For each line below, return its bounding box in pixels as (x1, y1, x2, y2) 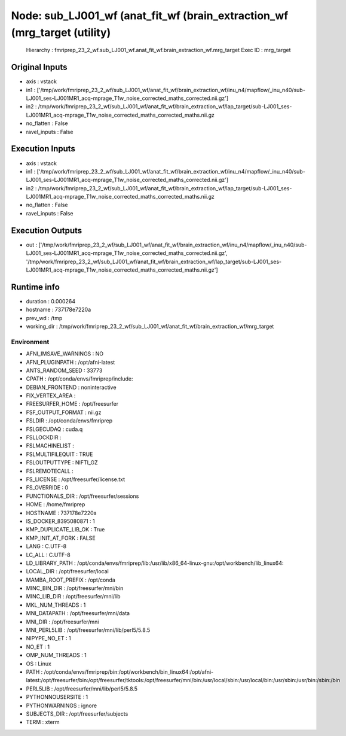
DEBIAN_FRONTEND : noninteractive (26, 384, 117, 391)
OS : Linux (26, 660, 52, 667)
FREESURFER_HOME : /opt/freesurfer (26, 400, 119, 407)
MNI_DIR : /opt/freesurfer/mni (26, 618, 99, 625)
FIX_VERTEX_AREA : (26, 392, 76, 399)
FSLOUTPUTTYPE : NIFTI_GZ (26, 459, 98, 466)
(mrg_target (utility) (11, 26, 111, 39)
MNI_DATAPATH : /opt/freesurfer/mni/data (26, 610, 130, 617)
